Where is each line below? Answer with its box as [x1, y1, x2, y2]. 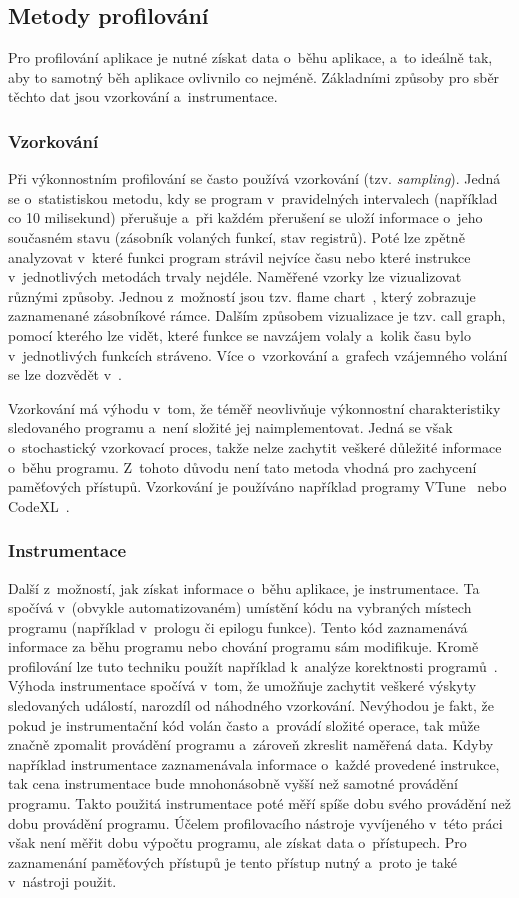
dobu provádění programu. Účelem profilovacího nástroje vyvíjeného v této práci [8, 812, 503, 833]
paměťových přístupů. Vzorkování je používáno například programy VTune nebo [8, 476, 507, 497]
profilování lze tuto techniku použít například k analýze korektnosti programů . [8, 655, 498, 676]
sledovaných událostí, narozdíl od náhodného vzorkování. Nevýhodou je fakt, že [8, 695, 495, 716]
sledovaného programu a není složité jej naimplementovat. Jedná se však [8, 417, 453, 438]
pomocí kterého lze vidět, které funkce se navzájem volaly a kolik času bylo [8, 324, 471, 345]
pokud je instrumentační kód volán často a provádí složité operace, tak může [8, 714, 480, 735]
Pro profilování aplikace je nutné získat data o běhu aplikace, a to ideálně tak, [8, 47, 493, 68]
